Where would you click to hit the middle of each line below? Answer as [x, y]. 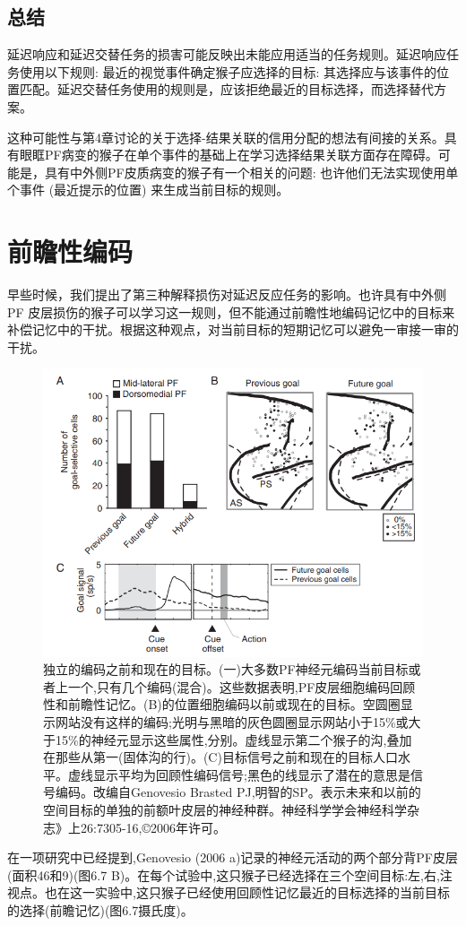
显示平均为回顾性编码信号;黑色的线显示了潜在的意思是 [251, 774]
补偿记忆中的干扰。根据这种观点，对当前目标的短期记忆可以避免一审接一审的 [233, 329]
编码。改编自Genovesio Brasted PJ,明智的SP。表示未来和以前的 [238, 792]
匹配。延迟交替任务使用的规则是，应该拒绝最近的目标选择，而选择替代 [226, 89]
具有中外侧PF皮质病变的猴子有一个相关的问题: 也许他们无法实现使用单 [251, 172]
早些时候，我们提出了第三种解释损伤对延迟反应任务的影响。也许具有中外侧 [227, 294]
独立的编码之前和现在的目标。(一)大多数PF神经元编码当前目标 [226, 669]
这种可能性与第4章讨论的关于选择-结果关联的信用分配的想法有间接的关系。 [226, 137]
